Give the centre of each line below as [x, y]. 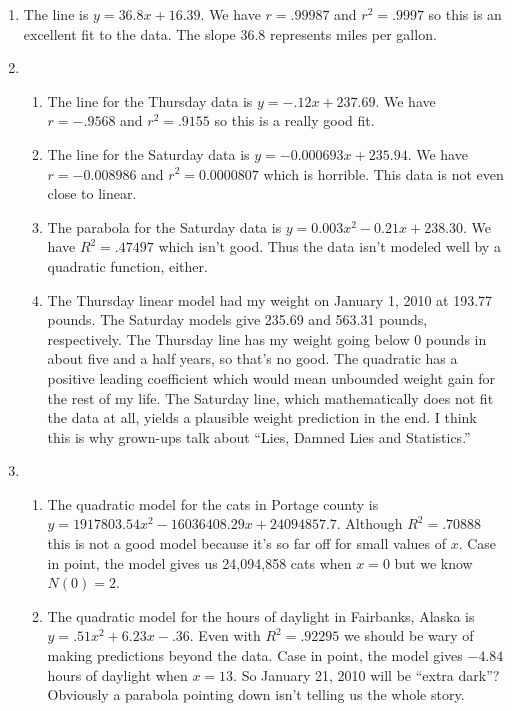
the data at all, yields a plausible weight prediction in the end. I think [262, 417]
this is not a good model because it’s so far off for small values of [247, 543]
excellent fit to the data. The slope [129, 33]
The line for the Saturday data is [148, 153]
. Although [369, 523]
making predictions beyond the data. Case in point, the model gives [255, 655]
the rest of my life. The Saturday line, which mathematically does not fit [270, 397]
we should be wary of [409, 635]
